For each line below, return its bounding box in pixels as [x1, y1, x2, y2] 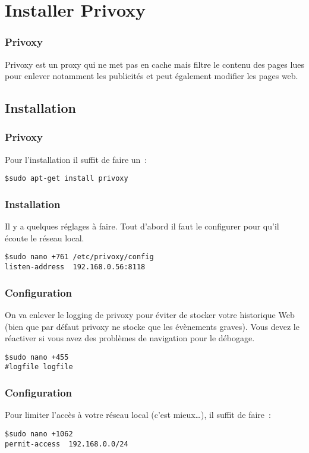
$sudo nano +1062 [5, 429, 73, 438]
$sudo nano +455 [5, 353, 69, 361]
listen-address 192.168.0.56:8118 [5, 263, 146, 272]
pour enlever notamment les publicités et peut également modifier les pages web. [5, 70, 298, 82]
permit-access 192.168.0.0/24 [5, 439, 128, 448]
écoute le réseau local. [5, 231, 84, 244]
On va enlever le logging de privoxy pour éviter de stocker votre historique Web [5, 308, 295, 320]
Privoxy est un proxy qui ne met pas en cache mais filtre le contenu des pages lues [5, 58, 304, 70]
